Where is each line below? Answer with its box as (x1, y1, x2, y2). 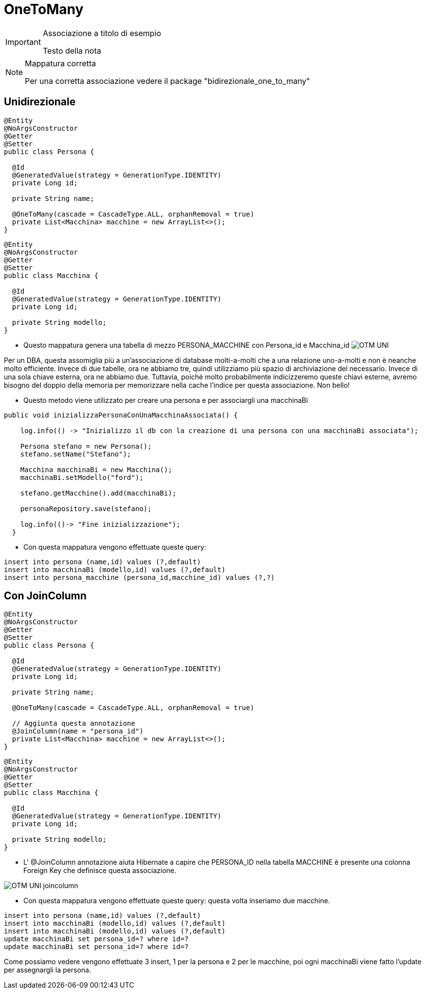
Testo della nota (42, 45, 101, 56)
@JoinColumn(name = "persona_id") (12, 727, 144, 735)
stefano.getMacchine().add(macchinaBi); (20, 489, 177, 497)
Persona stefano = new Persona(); (20, 442, 152, 450)
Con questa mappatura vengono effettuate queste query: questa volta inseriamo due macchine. (23, 896, 330, 905)
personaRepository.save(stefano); (20, 504, 152, 513)
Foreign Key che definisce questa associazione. (23, 866, 176, 875)
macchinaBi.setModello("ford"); (20, 473, 144, 481)
